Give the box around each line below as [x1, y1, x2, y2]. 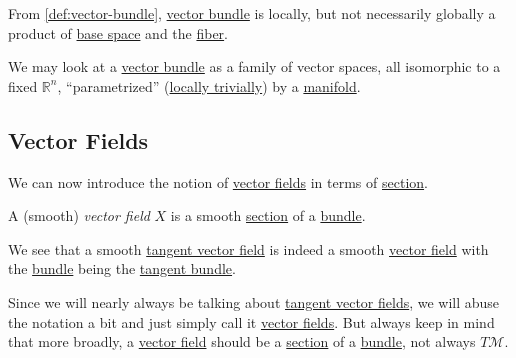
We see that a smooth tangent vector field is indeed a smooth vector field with [8, 238, 489, 259]
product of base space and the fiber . [8, 22, 229, 43]
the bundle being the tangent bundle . [8, 258, 236, 279]
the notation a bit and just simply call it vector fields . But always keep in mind [8, 311, 495, 332]
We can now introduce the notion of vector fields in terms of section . [8, 171, 428, 192]
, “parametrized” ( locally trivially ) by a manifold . [57, 75, 361, 96]
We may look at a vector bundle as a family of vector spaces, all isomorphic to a [8, 56, 501, 77]
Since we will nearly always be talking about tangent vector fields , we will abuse [8, 291, 500, 312]
